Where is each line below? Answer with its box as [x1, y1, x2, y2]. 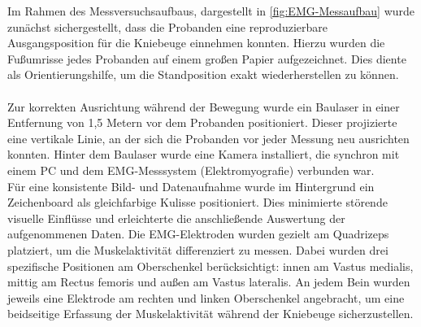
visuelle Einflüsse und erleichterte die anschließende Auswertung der [7, 209, 345, 226]
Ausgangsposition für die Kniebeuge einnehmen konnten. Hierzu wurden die [7, 34, 385, 51]
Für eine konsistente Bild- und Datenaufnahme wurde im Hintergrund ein [7, 177, 375, 194]
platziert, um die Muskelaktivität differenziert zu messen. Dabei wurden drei [7, 241, 388, 258]
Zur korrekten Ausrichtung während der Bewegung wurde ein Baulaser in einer [7, 98, 400, 115]
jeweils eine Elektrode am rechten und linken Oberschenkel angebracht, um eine [7, 289, 405, 306]
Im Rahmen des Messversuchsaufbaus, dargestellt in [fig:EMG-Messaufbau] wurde [7, 2, 415, 19]
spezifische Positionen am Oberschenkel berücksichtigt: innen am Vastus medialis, [7, 257, 414, 274]
